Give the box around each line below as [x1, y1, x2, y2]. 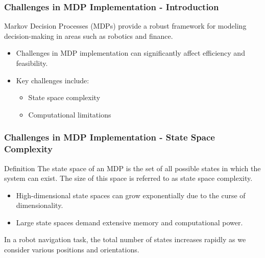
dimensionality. [16, 200, 63, 210]
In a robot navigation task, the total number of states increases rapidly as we [4, 234, 246, 245]
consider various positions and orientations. [4, 244, 139, 255]
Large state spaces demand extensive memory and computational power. [16, 217, 243, 227]
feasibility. [16, 58, 48, 68]
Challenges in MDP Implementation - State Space [4, 131, 215, 144]
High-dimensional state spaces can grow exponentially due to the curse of [16, 190, 246, 200]
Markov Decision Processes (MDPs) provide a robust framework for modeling [4, 20, 247, 31]
